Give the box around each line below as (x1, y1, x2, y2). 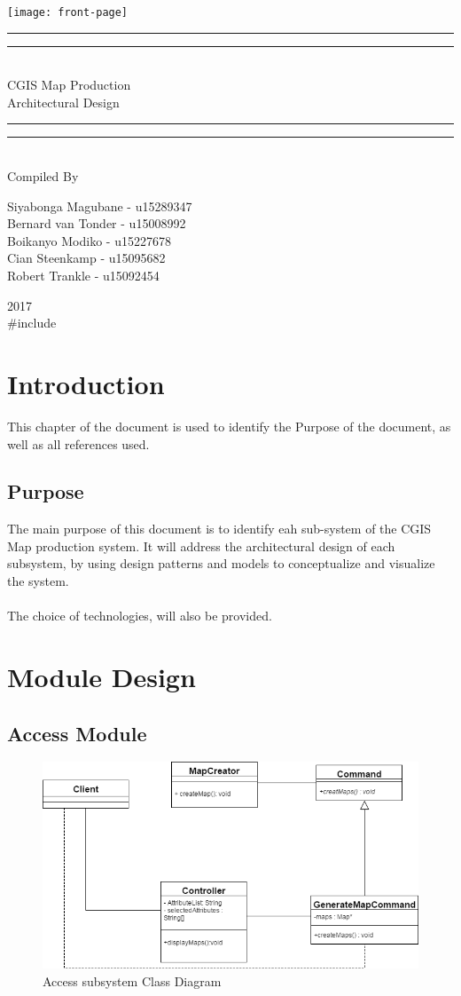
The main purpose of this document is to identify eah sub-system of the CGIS (7, 519, 432, 538)
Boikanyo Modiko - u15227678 (7, 231, 171, 249)
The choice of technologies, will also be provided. (7, 606, 272, 625)
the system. (7, 572, 69, 590)
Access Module (7, 719, 147, 747)
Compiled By (7, 167, 79, 186)
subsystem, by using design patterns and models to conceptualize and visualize (7, 554, 435, 573)
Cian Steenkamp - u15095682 (7, 249, 166, 267)
